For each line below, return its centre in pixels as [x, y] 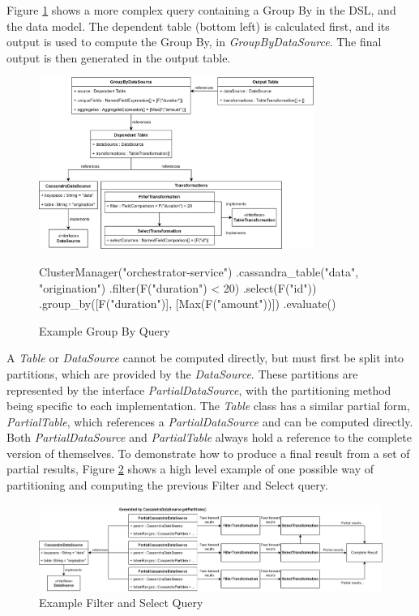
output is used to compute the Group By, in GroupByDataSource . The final [194, 42]
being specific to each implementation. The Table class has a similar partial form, [208, 406]
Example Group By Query [105, 330]
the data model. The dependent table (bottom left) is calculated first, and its [198, 26]
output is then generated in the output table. [119, 57]
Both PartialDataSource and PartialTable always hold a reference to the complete [209, 437]
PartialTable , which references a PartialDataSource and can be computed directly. [210, 421]
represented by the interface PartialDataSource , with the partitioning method [199, 389]
